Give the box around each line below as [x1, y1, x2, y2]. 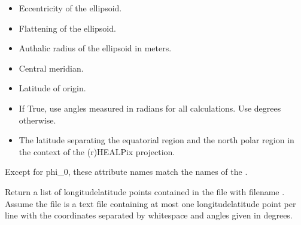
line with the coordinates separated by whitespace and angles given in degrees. [5, 209, 293, 221]
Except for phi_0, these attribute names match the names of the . [5, 165, 248, 178]
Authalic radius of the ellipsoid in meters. [19, 42, 172, 54]
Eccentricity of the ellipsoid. [19, 2, 122, 14]
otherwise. [19, 113, 56, 126]
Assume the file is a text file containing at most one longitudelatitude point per [5, 197, 296, 209]
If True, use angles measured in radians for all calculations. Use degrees [19, 101, 281, 114]
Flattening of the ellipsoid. [19, 21, 116, 34]
